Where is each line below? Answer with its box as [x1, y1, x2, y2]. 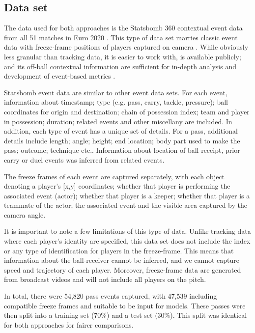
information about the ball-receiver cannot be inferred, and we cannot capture [4, 255, 239, 265]
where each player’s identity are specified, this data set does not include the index [4, 236, 251, 246]
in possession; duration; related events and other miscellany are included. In [4, 116, 232, 126]
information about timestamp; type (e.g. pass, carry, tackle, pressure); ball [4, 97, 228, 107]
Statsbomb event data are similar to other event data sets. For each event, [4, 87, 227, 97]
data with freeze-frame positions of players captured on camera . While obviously [4, 42, 249, 52]
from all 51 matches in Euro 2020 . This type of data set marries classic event [4, 32, 238, 42]
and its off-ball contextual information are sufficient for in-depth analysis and [4, 61, 236, 71]
